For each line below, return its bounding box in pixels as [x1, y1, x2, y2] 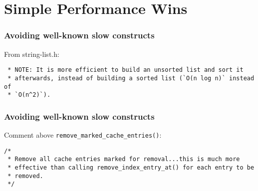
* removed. [7, 172, 43, 180]
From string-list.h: [4, 48, 59, 59]
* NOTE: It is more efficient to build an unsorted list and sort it [7, 66, 244, 74]
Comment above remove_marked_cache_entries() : [4, 130, 162, 140]
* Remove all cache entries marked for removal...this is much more [7, 156, 240, 163]
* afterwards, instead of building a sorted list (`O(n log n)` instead [7, 74, 255, 82]
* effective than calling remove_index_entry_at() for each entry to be [7, 164, 255, 171]
